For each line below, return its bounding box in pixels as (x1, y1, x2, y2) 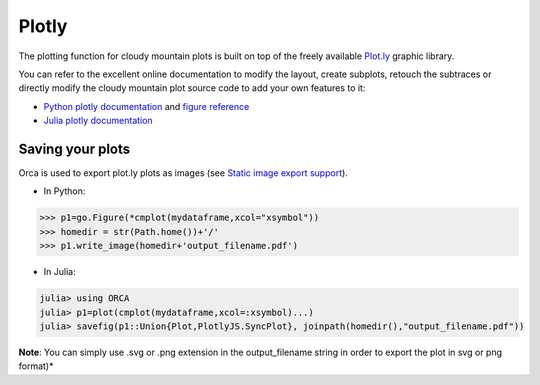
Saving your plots (18, 140, 131, 157)
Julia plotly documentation (43, 115, 154, 127)
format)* (18, 360, 54, 372)
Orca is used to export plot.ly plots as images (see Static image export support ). (18, 167, 349, 179)
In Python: (43, 185, 86, 197)
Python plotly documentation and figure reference (43, 100, 250, 112)
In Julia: (43, 266, 76, 278)
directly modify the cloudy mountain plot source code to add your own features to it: (18, 82, 366, 94)
